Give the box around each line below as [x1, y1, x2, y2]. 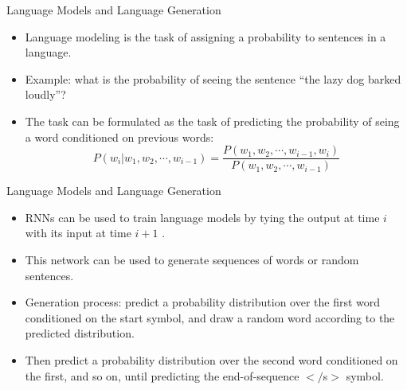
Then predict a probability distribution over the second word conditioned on [25, 351, 398, 368]
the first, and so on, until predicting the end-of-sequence [25, 367, 299, 384]
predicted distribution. [25, 325, 135, 341]
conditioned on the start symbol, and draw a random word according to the [25, 309, 395, 326]
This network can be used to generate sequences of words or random [25, 252, 359, 267]
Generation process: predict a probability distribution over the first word [25, 294, 381, 310]
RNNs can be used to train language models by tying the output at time [25, 209, 380, 225]
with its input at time [25, 224, 131, 241]
